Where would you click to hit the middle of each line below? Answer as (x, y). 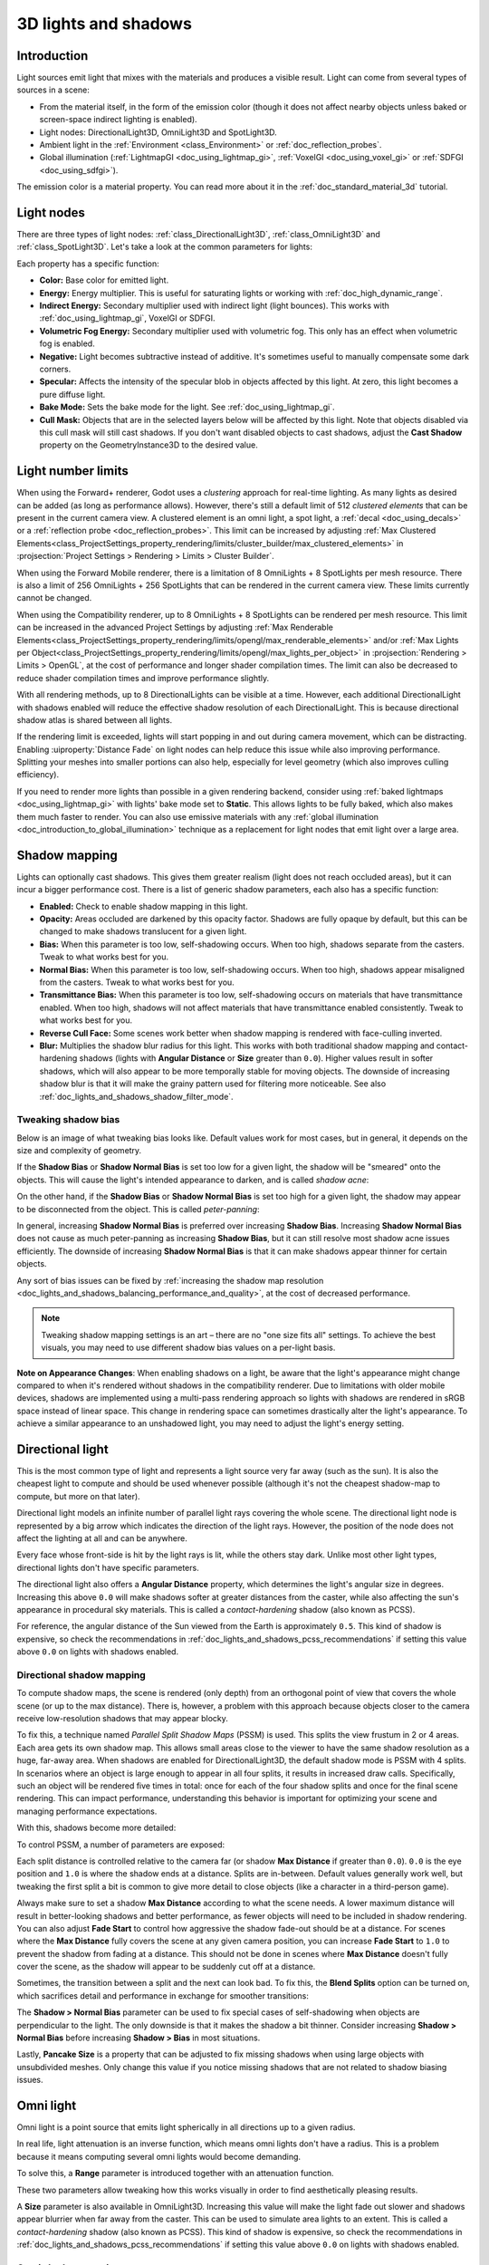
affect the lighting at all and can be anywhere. (102, 1538)
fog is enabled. (67, 343)
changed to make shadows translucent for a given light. (143, 931)
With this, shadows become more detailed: (96, 1828)
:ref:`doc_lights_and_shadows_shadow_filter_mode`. (137, 1096)
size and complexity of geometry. (79, 1151)
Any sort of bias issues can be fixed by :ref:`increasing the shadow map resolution (170, 1280)
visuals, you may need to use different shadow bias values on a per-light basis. (188, 1348)
